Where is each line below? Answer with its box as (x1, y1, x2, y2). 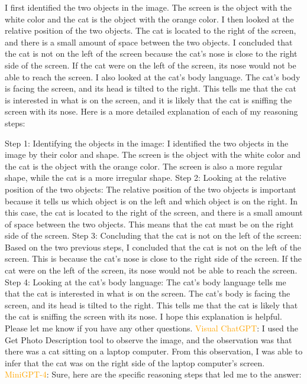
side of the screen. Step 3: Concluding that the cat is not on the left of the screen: (5, 229, 302, 242)
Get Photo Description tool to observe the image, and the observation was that (5, 333, 292, 346)
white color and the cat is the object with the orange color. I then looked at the (5, 12, 294, 25)
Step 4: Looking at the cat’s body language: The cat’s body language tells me (5, 275, 286, 288)
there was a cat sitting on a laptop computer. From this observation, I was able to (5, 345, 303, 357)
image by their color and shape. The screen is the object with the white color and (5, 148, 301, 161)
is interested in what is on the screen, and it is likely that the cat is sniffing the (5, 93, 292, 106)
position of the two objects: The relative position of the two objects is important (5, 183, 296, 195)
